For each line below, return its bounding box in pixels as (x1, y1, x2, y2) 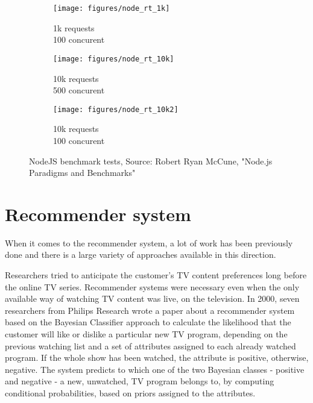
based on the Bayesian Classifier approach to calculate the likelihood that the (5, 316, 291, 328)
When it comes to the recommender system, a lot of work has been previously (5, 236, 293, 249)
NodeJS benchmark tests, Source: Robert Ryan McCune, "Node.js (29, 154, 273, 167)
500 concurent (53, 84, 105, 96)
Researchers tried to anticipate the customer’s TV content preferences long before (5, 269, 307, 281)
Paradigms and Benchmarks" (29, 166, 136, 179)
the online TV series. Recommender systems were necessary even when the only (5, 280, 300, 293)
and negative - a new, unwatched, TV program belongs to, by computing (5, 375, 274, 387)
